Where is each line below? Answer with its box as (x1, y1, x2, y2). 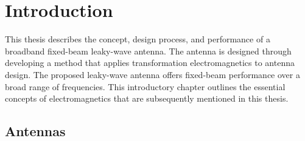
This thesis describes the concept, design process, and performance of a (5, 33, 270, 45)
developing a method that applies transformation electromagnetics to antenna (5, 56, 295, 69)
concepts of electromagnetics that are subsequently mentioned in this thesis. (5, 92, 289, 105)
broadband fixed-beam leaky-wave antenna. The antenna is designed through (5, 44, 292, 57)
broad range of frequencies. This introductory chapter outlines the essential (5, 80, 286, 93)
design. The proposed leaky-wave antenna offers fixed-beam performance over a (5, 68, 300, 80)
